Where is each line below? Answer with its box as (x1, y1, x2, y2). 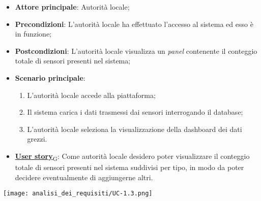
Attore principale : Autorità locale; (15, 2, 130, 12)
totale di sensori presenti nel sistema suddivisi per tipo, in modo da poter (15, 162, 244, 173)
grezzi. (27, 133, 47, 144)
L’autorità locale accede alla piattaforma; (27, 89, 156, 100)
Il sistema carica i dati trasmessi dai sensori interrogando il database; (27, 107, 243, 117)
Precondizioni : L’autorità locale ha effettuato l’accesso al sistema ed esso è (15, 18, 253, 29)
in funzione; (15, 28, 51, 39)
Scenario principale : (15, 72, 85, 83)
